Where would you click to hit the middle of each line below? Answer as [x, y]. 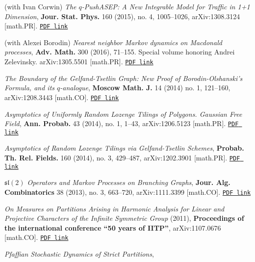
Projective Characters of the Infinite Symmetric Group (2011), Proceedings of [124, 218]
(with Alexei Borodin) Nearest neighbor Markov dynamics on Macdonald [113, 42]
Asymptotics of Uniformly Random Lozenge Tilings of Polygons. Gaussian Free [123, 114]
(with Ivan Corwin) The [40, 6]
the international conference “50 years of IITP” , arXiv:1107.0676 [113, 227]
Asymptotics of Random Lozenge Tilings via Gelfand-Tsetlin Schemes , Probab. [124, 148]
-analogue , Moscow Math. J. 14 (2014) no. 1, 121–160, [145, 88]
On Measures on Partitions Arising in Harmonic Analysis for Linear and [115, 208]
